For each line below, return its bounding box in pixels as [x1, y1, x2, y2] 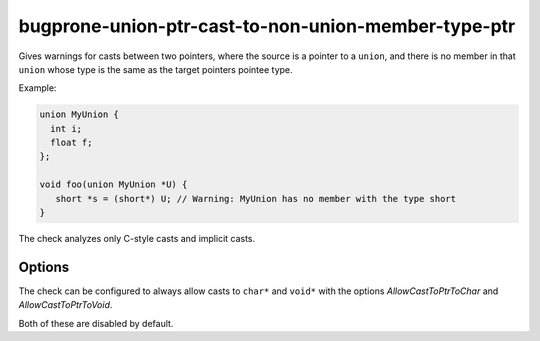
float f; [50, 137, 93, 149]
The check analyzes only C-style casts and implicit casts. [18, 233, 256, 245]
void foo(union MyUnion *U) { [39, 179, 188, 190]
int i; [50, 123, 83, 134]
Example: [18, 82, 57, 94]
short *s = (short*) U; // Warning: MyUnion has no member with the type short [55, 193, 457, 204]
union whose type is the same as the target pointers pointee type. [18, 63, 294, 75]
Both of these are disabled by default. [18, 317, 174, 329]
